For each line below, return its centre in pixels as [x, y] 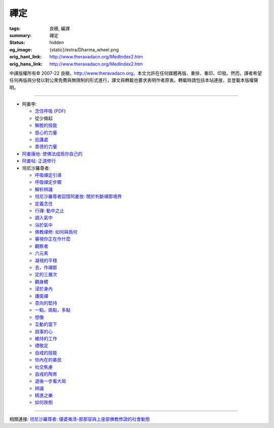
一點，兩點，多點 [53, 310]
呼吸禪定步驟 [48, 182]
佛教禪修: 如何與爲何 [56, 232]
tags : [15, 28]
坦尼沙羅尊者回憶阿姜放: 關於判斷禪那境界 [78, 196]
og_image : [21, 50]
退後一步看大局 [50, 381]
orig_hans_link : [26, 64]
